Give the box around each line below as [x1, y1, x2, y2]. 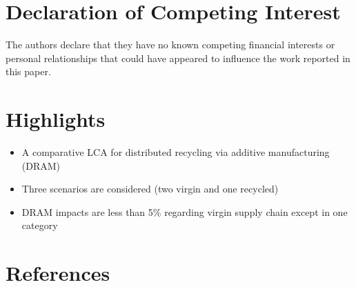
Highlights [6, 105, 106, 133]
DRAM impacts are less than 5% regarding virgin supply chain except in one [21, 204, 348, 219]
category [21, 218, 58, 232]
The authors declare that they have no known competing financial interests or [6, 37, 335, 52]
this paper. [6, 64, 51, 79]
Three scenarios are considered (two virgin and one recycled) [21, 181, 279, 196]
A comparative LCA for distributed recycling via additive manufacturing [21, 145, 330, 159]
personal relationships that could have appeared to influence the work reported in [6, 50, 350, 65]
